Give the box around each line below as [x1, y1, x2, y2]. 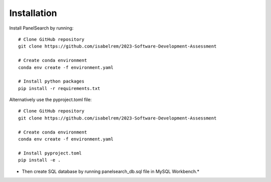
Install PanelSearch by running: [9, 25, 74, 31]
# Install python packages [18, 78, 85, 84]
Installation [9, 7, 57, 18]
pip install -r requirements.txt [18, 85, 100, 91]
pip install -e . [18, 157, 61, 163]
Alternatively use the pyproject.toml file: [9, 96, 92, 102]
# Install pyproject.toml [18, 150, 82, 156]
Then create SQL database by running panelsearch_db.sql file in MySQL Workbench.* [22, 168, 200, 174]
